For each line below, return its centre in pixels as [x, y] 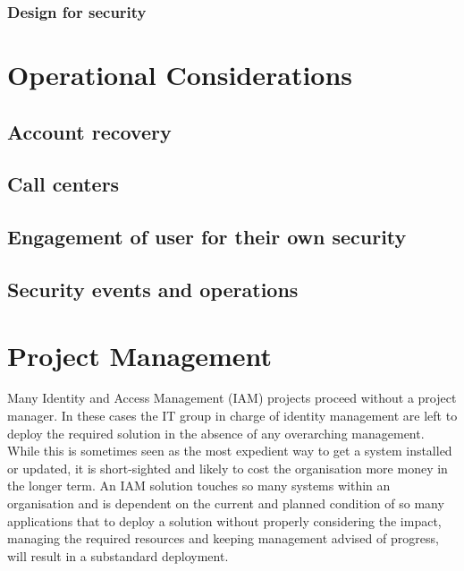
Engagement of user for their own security [207, 237]
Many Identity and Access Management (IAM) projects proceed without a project [232, 398]
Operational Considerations [180, 75]
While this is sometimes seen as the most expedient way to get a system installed [230, 451]
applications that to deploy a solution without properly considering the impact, [224, 520]
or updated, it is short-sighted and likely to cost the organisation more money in [228, 468]
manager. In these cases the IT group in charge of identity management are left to [232, 416]
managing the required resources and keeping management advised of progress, [223, 538]
